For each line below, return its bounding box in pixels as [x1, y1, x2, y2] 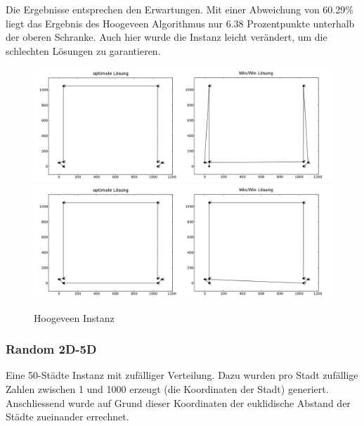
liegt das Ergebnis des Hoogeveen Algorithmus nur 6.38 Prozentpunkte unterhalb [6, 15, 355, 30]
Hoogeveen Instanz [34, 310, 115, 325]
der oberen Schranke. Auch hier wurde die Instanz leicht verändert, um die [6, 30, 327, 44]
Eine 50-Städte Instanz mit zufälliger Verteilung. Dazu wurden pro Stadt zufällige [6, 368, 358, 382]
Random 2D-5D [6, 340, 97, 358]
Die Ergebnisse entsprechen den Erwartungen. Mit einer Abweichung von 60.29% [6, 2, 353, 16]
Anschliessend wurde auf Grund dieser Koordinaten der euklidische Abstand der [6, 395, 351, 410]
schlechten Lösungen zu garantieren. [6, 43, 161, 58]
